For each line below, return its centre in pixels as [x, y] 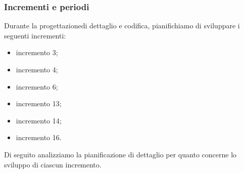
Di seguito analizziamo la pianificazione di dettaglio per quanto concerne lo [120, 154]
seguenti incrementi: [35, 35]
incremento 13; [39, 103]
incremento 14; [39, 120]
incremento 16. [39, 137]
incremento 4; [37, 69]
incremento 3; [37, 52]
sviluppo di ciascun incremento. [53, 164]
